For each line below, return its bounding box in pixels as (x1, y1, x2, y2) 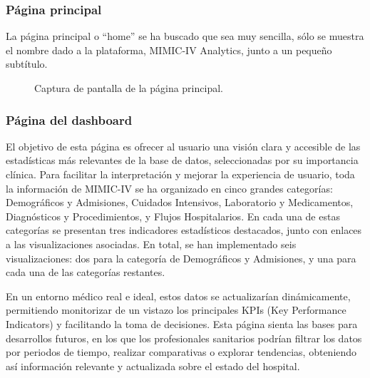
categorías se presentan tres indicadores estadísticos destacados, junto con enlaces (6, 223, 362, 237)
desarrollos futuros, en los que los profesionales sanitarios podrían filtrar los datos (6, 330, 362, 345)
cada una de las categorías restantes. (6, 265, 165, 280)
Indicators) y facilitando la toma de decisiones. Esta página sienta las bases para (6, 316, 358, 331)
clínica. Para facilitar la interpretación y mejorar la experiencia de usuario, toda (6, 167, 355, 181)
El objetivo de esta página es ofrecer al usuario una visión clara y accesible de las (6, 138, 361, 153)
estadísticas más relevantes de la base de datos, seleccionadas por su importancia (6, 153, 359, 168)
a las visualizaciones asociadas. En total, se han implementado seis (6, 236, 297, 251)
